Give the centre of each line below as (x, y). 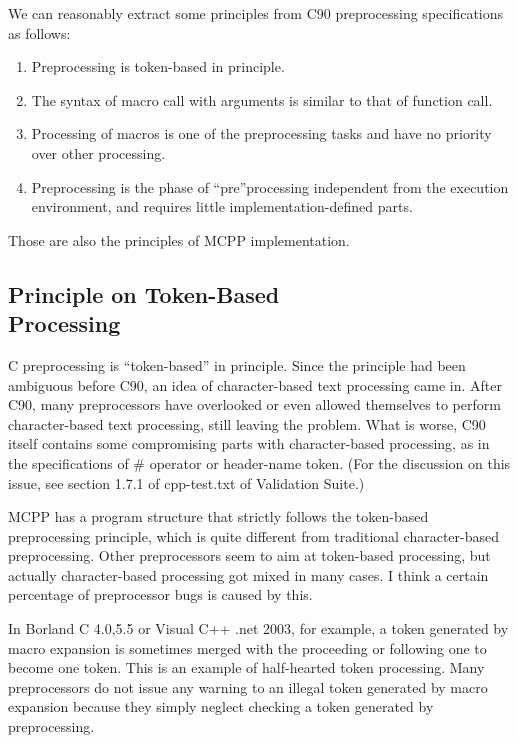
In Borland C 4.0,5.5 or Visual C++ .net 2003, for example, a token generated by (258, 628)
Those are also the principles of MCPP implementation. (179, 239)
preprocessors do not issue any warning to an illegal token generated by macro (248, 686)
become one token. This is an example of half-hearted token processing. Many (246, 667)
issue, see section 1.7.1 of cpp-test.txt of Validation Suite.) (186, 482)
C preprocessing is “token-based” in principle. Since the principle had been (237, 364)
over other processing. (98, 152)
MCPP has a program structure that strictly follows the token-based (218, 516)
